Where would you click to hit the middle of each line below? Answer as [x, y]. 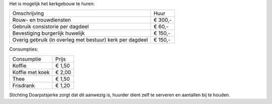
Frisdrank [24, 85]
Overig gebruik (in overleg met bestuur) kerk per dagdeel [80, 40]
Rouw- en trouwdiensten [42, 20]
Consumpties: [24, 49]
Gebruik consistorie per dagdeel [51, 27]
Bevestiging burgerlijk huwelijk [49, 33]
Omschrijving [28, 14]
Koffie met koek [31, 72]
